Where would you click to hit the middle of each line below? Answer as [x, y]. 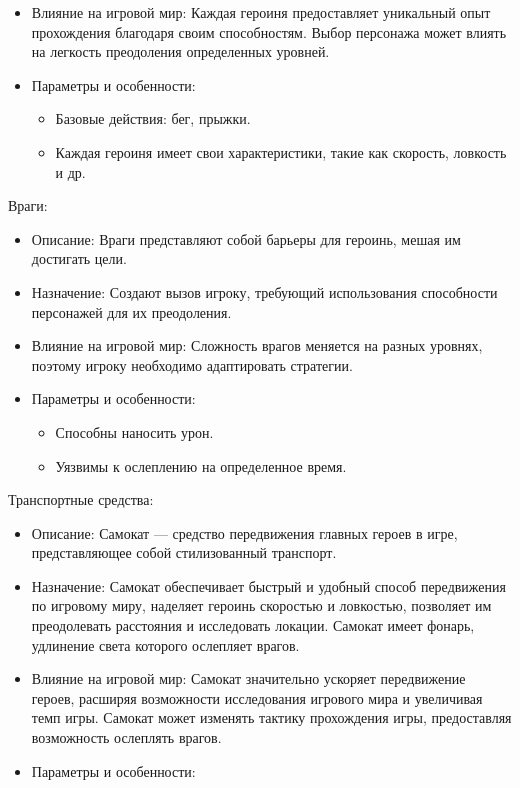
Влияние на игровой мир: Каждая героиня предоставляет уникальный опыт [261, 12]
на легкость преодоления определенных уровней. [180, 51]
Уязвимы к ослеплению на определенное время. [201, 465]
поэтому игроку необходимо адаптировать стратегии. [192, 364]
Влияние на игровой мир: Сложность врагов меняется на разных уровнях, [257, 345]
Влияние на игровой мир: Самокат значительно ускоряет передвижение [248, 678]
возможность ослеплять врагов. [126, 737]
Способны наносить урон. [134, 431]
